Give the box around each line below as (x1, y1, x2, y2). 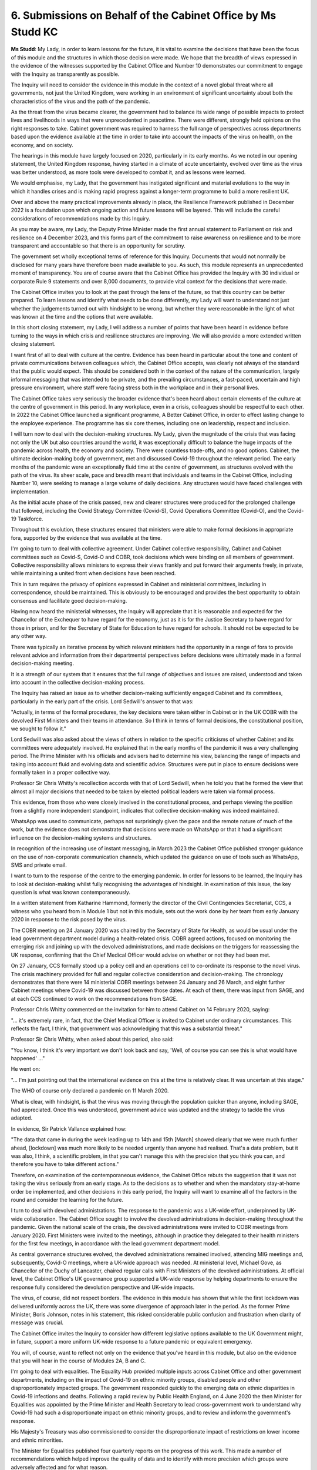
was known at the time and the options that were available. (11, 313, 153, 320)
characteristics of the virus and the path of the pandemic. (11, 98, 150, 105)
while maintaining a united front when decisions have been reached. (11, 570, 176, 577)
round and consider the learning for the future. (11, 1196, 123, 1203)
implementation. (11, 488, 50, 495)
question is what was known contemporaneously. (11, 888, 131, 896)
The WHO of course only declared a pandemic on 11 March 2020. (11, 1087, 169, 1094)
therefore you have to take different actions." (11, 1161, 119, 1168)
